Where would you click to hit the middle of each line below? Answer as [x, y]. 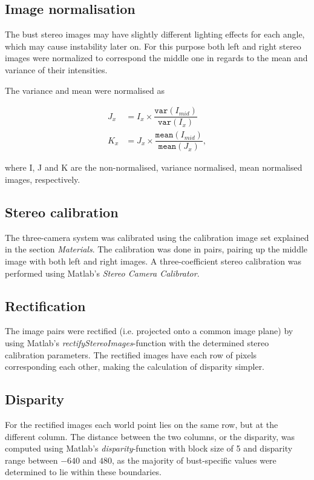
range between [31, 460]
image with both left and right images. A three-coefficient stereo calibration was [153, 261]
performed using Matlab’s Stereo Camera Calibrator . [102, 273]
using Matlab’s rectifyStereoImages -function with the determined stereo [137, 342]
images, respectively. [43, 179]
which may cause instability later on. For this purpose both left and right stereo [153, 46]
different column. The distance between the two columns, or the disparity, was [150, 436]
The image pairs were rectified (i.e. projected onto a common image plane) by [149, 331]
